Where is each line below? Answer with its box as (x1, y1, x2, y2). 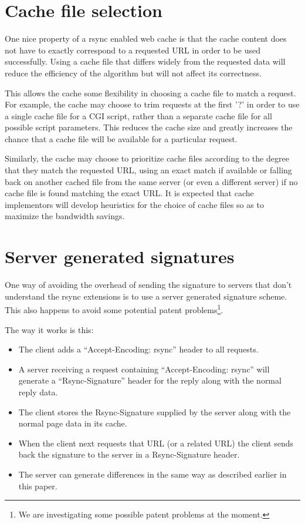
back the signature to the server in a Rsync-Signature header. (18, 448, 240, 461)
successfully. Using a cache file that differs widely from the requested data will (5, 55, 286, 68)
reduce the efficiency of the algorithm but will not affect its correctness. (5, 66, 262, 79)
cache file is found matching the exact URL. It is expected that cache (5, 187, 254, 199)
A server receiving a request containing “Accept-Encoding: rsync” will (18, 362, 270, 375)
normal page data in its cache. (18, 417, 127, 429)
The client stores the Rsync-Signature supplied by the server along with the (18, 405, 291, 418)
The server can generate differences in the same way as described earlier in (18, 468, 287, 480)
